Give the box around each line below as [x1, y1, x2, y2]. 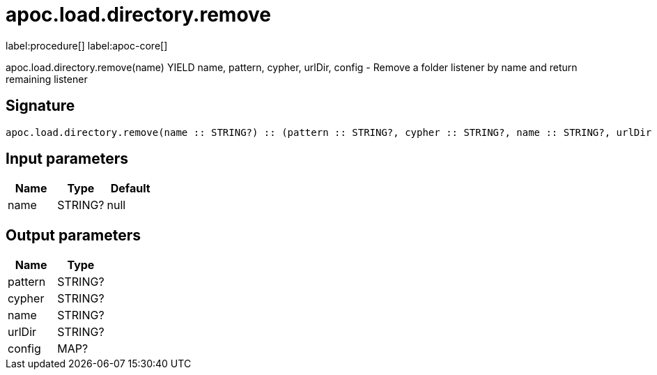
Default [110, 181, 150, 196]
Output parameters [6, 226, 141, 244]
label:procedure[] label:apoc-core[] [6, 39, 168, 52]
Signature [6, 97, 75, 115]
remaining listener [6, 72, 88, 85]
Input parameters [6, 150, 129, 168]
